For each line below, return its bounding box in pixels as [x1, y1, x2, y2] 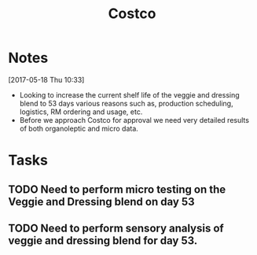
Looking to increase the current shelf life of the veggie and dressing [19, 90, 240, 99]
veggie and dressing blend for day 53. [8, 234, 198, 247]
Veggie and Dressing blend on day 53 [8, 194, 195, 209]
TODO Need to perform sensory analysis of [8, 221, 224, 235]
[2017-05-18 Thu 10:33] [8, 75, 85, 84]
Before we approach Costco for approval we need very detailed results [19, 115, 250, 124]
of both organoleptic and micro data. [19, 124, 139, 133]
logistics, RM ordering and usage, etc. [19, 107, 143, 116]
